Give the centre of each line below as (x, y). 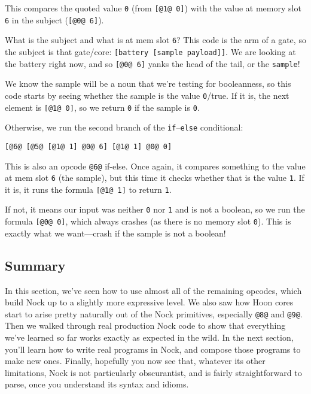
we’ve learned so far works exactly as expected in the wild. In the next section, (149, 337)
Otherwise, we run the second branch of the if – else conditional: (124, 127)
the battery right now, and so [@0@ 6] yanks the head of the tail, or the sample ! (153, 63)
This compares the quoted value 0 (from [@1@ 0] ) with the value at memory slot (153, 8)
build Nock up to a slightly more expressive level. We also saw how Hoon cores (149, 302)
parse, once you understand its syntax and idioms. (97, 384)
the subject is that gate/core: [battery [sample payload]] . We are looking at (150, 51)
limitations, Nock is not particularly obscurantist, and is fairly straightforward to (153, 372)
